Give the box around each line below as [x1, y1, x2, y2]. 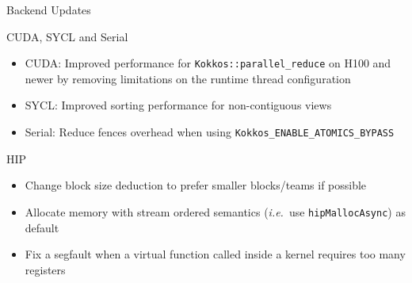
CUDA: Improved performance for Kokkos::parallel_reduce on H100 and [25, 55, 391, 71]
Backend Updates [6, 2, 91, 17]
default [25, 219, 59, 235]
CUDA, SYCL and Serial [6, 28, 128, 44]
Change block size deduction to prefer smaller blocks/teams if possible [25, 177, 367, 193]
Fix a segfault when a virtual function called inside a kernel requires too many [25, 246, 406, 262]
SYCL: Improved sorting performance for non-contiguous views [25, 97, 332, 113]
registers [25, 261, 66, 277]
